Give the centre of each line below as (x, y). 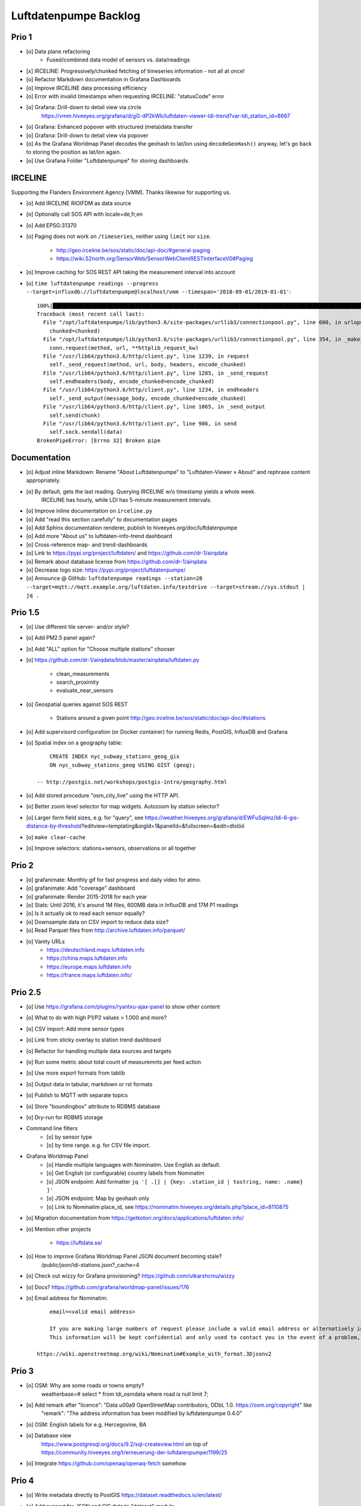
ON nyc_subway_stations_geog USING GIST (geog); (122, 765)
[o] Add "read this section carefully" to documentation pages (102, 519)
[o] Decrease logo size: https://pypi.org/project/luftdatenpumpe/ (106, 570)
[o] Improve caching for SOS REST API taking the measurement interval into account (131, 272)
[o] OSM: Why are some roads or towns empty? (85, 1386)
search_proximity (78, 682)
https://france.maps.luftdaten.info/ (89, 975)
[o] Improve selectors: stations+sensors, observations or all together (111, 848)
